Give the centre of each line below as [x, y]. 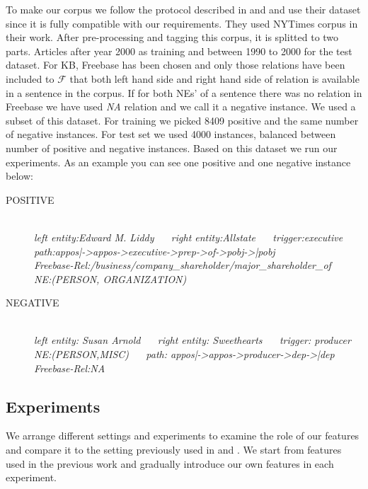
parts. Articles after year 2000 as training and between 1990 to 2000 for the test [179, 51]
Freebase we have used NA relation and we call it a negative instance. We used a [181, 107]
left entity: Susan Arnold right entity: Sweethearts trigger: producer [192, 340]
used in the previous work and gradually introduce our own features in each [170, 463]
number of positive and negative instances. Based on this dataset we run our [172, 148]
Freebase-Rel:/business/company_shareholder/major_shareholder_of [183, 265]
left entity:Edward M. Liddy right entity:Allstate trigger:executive [189, 237]
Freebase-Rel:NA [70, 368]
